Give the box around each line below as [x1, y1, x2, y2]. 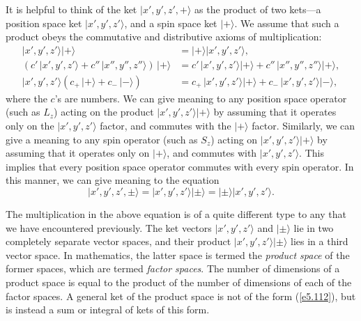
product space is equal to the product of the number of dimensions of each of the [6, 275, 352, 289]
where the [6, 91, 47, 105]
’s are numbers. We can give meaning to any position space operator [54, 91, 347, 105]
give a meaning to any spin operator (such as [6, 132, 198, 146]
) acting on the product [54, 104, 154, 119]
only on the [6, 118, 54, 133]
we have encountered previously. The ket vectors [6, 220, 212, 235]
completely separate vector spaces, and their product [6, 234, 231, 249]
